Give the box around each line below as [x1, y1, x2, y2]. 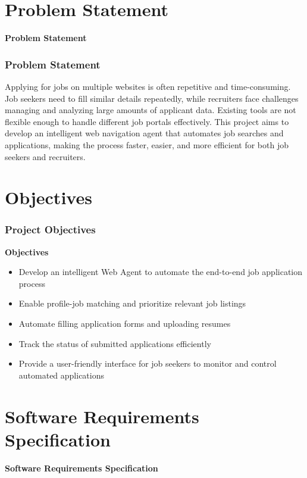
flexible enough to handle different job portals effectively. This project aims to [5, 115, 289, 127]
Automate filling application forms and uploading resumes [18, 317, 231, 330]
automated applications [18, 368, 105, 381]
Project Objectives [5, 222, 96, 237]
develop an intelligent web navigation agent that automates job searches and [5, 127, 284, 139]
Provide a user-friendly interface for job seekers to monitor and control [18, 357, 277, 370]
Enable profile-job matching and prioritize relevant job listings [18, 297, 246, 310]
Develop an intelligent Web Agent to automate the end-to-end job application [18, 265, 303, 278]
